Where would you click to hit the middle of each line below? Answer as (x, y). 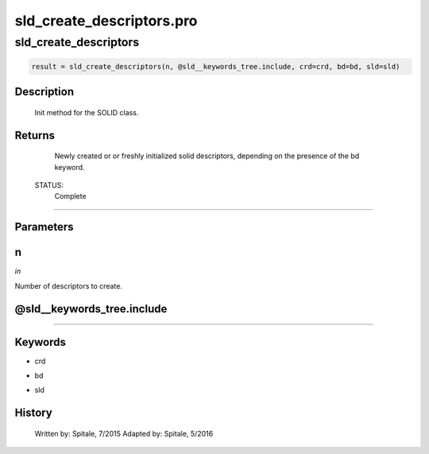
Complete (70, 196)
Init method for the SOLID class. (87, 112)
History (34, 413)
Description (44, 92)
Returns (35, 135)
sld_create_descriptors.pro (106, 21)
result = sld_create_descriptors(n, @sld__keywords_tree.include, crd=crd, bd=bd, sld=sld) (216, 66)
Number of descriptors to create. (69, 285)
